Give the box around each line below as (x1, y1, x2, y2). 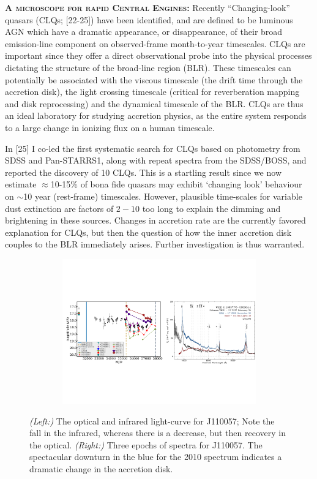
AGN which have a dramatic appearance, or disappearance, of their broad (5, 25, 283, 38)
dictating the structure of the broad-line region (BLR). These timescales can (5, 61, 291, 74)
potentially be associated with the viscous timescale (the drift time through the (5, 73, 303, 86)
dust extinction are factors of (5, 202, 114, 214)
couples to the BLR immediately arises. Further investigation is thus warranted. (5, 238, 305, 251)
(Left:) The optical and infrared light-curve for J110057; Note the (29, 414, 275, 427)
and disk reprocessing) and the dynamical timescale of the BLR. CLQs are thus (5, 97, 304, 110)
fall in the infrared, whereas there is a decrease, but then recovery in (29, 426, 286, 439)
